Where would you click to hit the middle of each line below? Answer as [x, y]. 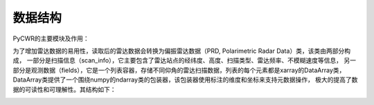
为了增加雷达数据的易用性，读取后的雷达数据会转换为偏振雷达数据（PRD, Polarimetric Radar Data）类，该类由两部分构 [182, 51]
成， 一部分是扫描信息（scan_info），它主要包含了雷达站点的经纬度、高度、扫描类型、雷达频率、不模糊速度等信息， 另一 [185, 60]
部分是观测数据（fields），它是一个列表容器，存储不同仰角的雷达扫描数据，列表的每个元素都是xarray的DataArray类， [179, 70]
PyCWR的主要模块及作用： [51, 38]
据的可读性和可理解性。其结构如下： [64, 89]
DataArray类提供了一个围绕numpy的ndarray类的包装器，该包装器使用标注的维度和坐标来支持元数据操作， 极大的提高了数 [185, 80]
